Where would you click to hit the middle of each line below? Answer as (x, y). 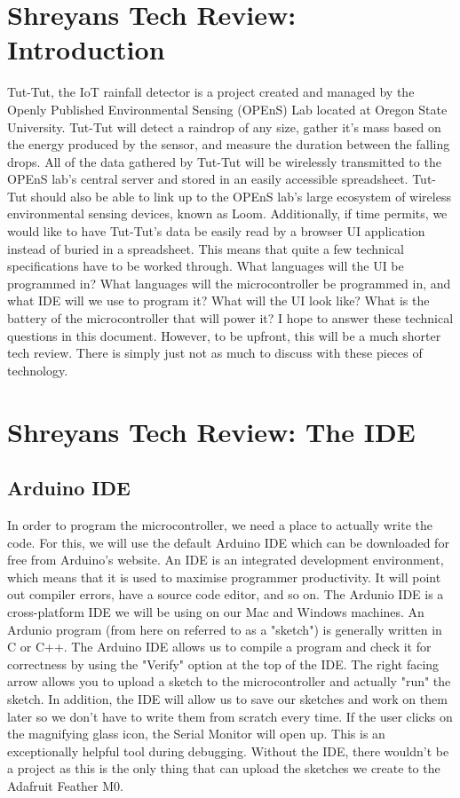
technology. (38, 370)
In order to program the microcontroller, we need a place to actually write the (220, 524)
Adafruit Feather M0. (65, 785)
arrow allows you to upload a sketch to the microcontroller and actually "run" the (229, 681)
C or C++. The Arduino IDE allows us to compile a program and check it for (219, 647)
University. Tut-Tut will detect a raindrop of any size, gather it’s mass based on (224, 126)
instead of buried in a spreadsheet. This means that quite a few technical (206, 248)
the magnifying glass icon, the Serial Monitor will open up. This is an (196, 734)
